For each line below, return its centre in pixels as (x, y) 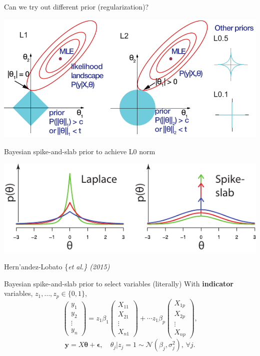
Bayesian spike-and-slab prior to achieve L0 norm (80, 151)
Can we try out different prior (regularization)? (76, 7)
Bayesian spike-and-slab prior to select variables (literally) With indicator (119, 283)
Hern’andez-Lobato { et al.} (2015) (57, 267)
